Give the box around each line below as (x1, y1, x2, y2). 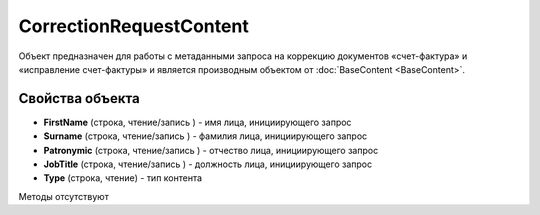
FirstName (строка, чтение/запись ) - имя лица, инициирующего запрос (43, 116, 352, 128)
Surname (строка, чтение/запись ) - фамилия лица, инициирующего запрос (43, 130, 368, 142)
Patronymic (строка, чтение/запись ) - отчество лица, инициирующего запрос (43, 144, 379, 156)
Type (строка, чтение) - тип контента (43, 172, 203, 184)
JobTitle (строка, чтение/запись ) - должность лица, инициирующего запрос (43, 158, 373, 170)
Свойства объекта (18, 90, 140, 107)
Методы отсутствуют (18, 190, 109, 202)
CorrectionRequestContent (18, 15, 249, 37)
